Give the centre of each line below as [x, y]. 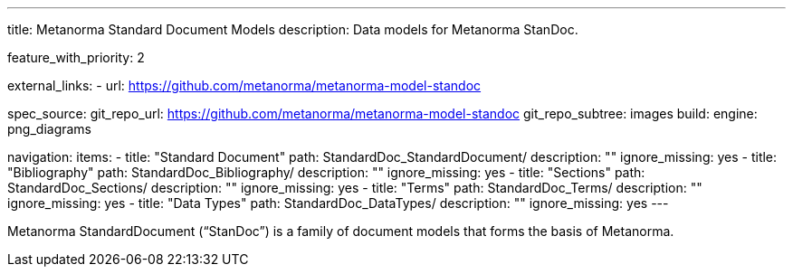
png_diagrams [50, 129]
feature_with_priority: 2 [76, 57]
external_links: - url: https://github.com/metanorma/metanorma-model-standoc [244, 85]
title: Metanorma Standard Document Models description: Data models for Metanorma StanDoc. [293, 29]
